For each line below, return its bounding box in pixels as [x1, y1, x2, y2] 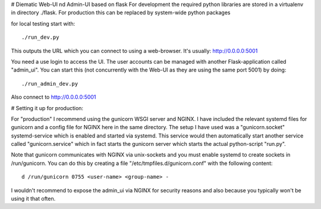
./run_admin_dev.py [21, 80, 78, 87]
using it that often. [11, 195, 56, 202]
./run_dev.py [21, 34, 59, 41]
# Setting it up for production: [11, 104, 83, 111]
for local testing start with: [11, 20, 75, 27]
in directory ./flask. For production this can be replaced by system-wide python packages [11, 9, 231, 16]
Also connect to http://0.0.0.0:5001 [11, 93, 96, 101]
